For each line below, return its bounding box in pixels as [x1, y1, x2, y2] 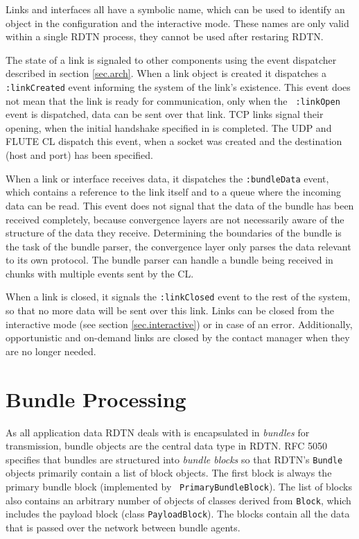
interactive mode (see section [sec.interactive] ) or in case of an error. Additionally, [6, 316, 353, 331]
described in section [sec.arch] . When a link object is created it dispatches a [6, 66, 326, 80]
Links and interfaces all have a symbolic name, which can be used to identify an [6, 2, 345, 16]
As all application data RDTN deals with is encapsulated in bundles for [6, 425, 310, 439]
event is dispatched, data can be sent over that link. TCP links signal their [6, 107, 324, 121]
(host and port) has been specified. [6, 148, 154, 162]
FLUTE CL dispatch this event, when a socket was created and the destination [6, 134, 342, 148]
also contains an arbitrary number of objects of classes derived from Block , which [6, 493, 351, 507]
